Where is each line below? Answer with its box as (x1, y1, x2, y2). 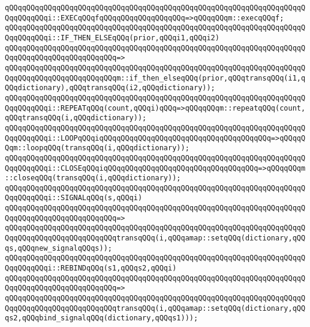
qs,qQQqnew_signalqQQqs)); (5, 243, 112, 252)
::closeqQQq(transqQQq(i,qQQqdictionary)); (5, 174, 181, 183)
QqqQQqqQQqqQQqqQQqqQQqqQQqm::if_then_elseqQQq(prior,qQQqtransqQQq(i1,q (5, 73, 306, 82)
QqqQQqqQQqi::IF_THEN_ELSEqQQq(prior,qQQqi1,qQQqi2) (5, 33, 219, 42)
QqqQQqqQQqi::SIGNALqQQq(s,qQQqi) (5, 194, 143, 203)
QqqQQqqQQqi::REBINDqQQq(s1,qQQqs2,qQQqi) (5, 264, 177, 273)
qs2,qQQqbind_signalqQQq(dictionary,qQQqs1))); (5, 314, 198, 323)
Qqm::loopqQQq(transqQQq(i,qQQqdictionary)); (5, 144, 189, 153)
